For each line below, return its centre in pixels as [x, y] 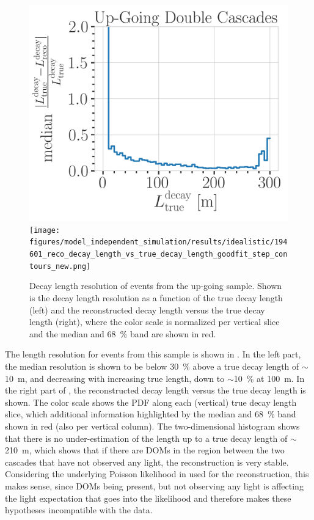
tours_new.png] [60, 266]
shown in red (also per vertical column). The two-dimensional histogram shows [152, 426]
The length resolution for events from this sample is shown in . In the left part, [153, 354]
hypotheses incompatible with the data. [79, 510]
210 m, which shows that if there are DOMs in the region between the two [145, 450]
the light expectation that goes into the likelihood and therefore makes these [148, 498]
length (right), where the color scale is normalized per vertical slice [155, 322]
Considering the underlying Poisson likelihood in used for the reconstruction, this [157, 474]
